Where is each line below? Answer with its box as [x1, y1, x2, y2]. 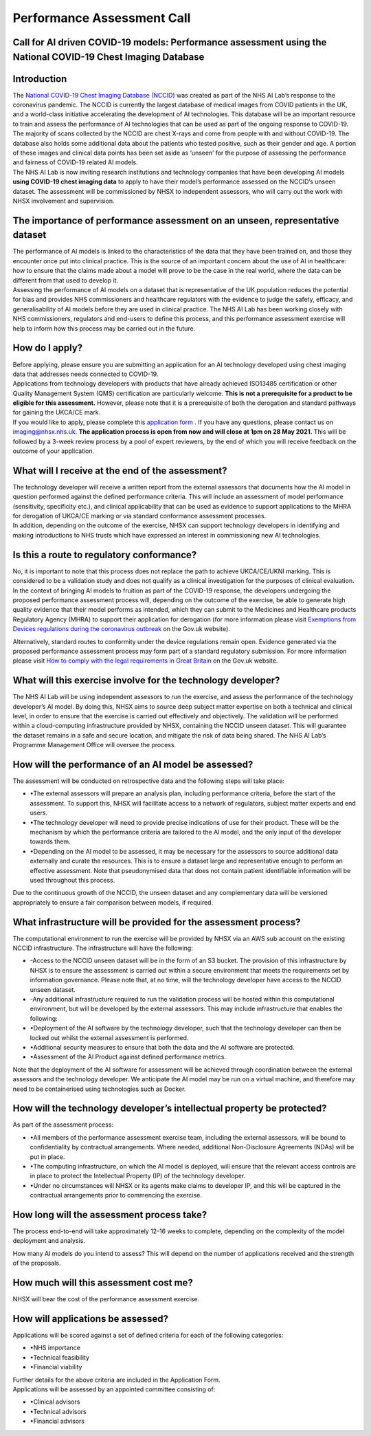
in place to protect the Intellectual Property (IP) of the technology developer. [30, 1172, 246, 1180]
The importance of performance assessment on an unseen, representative [12, 214, 339, 226]
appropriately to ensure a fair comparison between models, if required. [12, 898, 213, 907]
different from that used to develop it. [12, 276, 119, 285]
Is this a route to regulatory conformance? [12, 549, 197, 560]
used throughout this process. [30, 876, 115, 884]
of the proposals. [12, 1259, 61, 1268]
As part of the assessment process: [12, 1120, 113, 1129]
